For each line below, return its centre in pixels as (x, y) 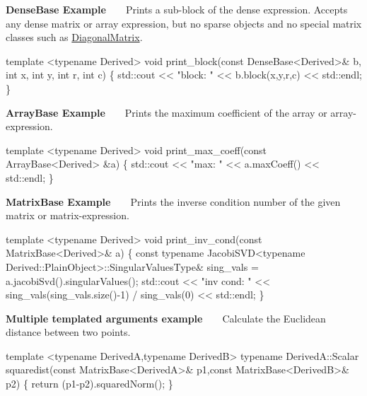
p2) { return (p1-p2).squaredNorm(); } (89, 384)
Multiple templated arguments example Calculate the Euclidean (166, 318)
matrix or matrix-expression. (68, 215)
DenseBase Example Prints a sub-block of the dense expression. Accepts (177, 9)
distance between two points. (68, 332)
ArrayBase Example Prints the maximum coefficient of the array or (167, 112)
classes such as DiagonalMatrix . (74, 37)
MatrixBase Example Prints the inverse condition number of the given (173, 201)
